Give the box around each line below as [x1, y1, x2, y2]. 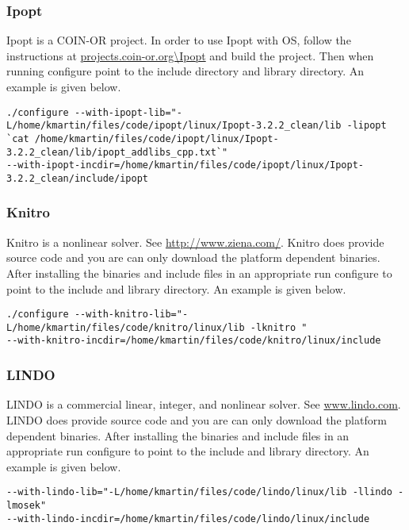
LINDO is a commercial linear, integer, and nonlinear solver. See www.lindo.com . [6, 396, 401, 413]
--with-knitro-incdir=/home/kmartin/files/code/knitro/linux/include [6, 335, 381, 347]
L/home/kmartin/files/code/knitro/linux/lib [6, 321, 245, 333]
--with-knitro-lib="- [74, 309, 189, 321]
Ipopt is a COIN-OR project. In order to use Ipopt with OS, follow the [6, 32, 351, 48]
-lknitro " [250, 321, 308, 333]
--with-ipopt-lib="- [74, 106, 182, 118]
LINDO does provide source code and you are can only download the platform [6, 411, 387, 428]
